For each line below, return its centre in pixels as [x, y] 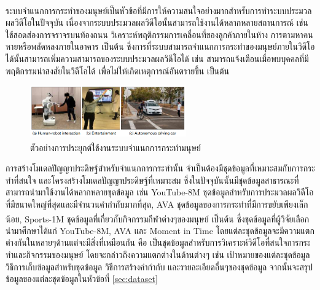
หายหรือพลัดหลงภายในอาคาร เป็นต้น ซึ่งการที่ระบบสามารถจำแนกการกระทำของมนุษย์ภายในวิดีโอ [160, 46]
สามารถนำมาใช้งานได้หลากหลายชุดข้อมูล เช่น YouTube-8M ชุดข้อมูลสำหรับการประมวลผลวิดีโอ [160, 192]
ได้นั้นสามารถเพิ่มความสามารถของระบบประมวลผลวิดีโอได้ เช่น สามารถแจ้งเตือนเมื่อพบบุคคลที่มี [157, 59]
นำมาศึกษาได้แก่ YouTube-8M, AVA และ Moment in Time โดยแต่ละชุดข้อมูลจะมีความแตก [160, 230]
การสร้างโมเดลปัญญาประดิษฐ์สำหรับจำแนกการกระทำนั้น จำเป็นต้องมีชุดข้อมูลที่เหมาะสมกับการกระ [160, 168]
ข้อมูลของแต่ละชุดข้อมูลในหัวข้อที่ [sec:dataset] [82, 279]
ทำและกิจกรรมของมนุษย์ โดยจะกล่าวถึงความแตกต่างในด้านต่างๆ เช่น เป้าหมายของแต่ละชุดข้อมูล [158, 254]
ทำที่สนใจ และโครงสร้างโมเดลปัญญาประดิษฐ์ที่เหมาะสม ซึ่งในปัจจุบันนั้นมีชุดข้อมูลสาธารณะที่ [152, 180]
